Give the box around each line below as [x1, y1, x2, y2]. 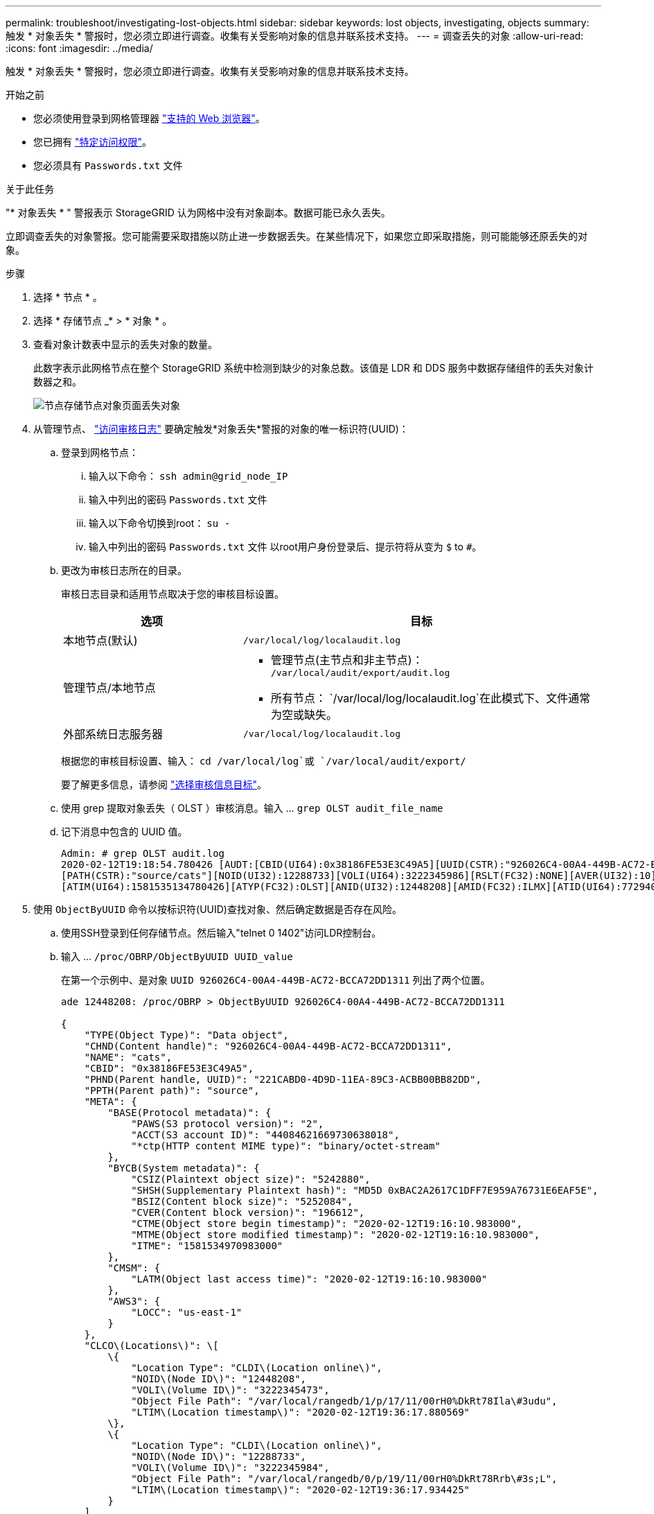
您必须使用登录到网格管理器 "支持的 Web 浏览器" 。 [33, 112, 265, 124]
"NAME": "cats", [84, 1052, 173, 1063]
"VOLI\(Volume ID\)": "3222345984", [131, 1462, 330, 1473]
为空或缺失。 [270, 708, 337, 722]
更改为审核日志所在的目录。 [61, 564, 187, 576]
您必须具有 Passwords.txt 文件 [33, 159, 183, 171]
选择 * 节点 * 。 [33, 291, 103, 303]
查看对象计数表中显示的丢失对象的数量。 [33, 338, 218, 350]
